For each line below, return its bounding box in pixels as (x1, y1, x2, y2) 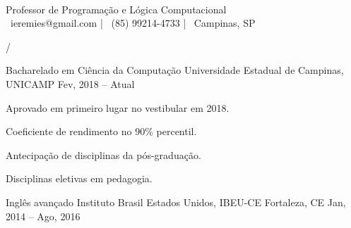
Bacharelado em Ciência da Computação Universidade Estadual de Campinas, (6, 63, 344, 77)
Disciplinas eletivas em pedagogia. (6, 171, 153, 186)
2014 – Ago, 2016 (6, 208, 81, 223)
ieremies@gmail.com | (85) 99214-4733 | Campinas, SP (10, 15, 256, 30)
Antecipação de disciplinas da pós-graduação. (6, 147, 201, 162)
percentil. (156, 124, 197, 139)
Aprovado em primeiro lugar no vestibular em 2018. (6, 100, 230, 115)
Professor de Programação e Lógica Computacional (6, 1, 227, 16)
